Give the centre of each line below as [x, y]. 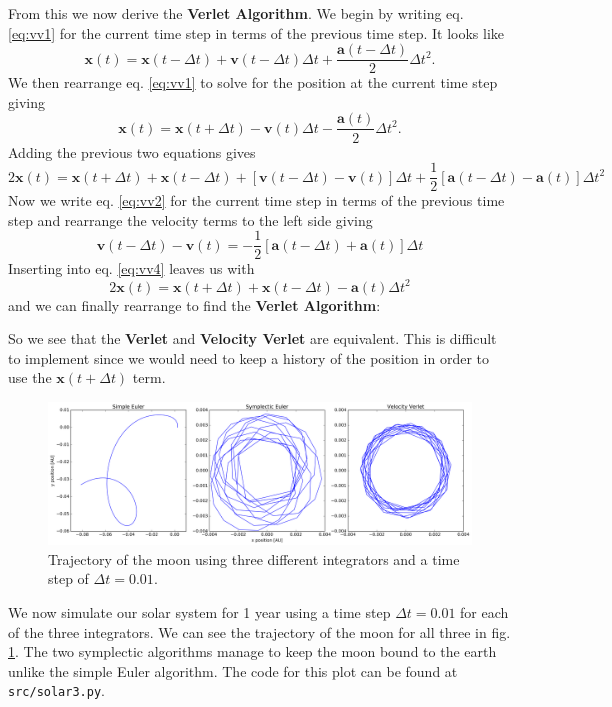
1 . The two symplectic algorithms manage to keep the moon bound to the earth [252, 651]
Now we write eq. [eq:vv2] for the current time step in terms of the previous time [256, 200]
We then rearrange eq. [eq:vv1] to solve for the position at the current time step [253, 82]
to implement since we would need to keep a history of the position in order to [248, 357]
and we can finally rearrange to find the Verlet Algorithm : [194, 304]
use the [30, 377]
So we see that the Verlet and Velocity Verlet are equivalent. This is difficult [252, 338]
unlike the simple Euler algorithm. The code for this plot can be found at [233, 670]
